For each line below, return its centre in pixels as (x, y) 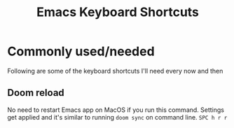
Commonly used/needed (81, 51)
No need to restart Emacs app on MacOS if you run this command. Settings (116, 110)
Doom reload (36, 93)
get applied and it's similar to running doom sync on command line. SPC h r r (117, 117)
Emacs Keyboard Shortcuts (118, 12)
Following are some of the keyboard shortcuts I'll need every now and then (115, 71)
